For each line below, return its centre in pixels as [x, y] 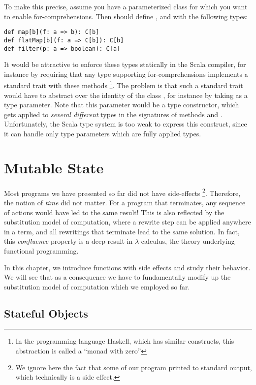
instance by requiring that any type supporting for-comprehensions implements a [126, 74]
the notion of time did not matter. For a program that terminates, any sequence [125, 202]
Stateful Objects [46, 313]
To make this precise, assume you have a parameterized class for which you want [126, 6]
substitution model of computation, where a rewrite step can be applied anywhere [128, 222]
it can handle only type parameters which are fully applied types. [103, 133]
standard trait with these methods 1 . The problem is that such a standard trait [124, 84]
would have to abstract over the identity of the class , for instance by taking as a [126, 95]
